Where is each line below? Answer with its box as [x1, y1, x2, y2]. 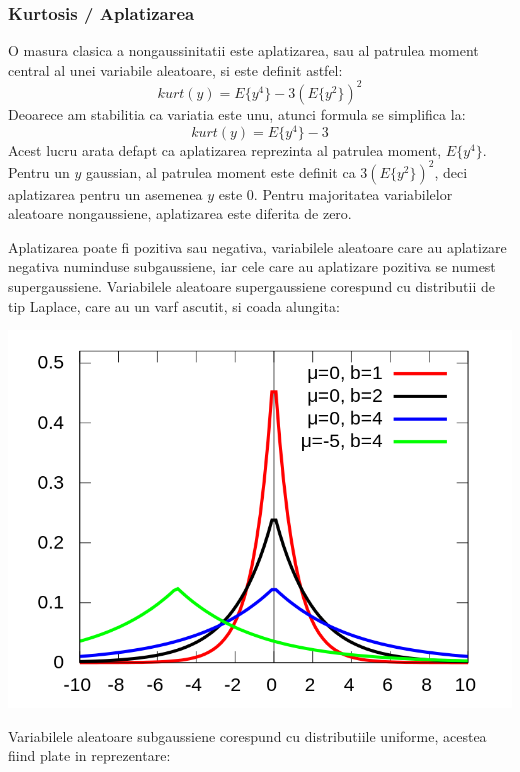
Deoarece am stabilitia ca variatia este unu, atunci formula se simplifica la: [8, 103, 466, 124]
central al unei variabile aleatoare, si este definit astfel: [8, 59, 343, 80]
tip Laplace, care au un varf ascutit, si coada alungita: [8, 295, 340, 316]
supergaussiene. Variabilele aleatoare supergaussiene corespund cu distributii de [8, 276, 495, 297]
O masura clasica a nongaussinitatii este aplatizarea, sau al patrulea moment [8, 40, 479, 61]
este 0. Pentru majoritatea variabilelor [218, 183, 453, 204]
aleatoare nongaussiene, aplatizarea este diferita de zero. [8, 203, 352, 224]
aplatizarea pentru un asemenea [8, 183, 203, 204]
